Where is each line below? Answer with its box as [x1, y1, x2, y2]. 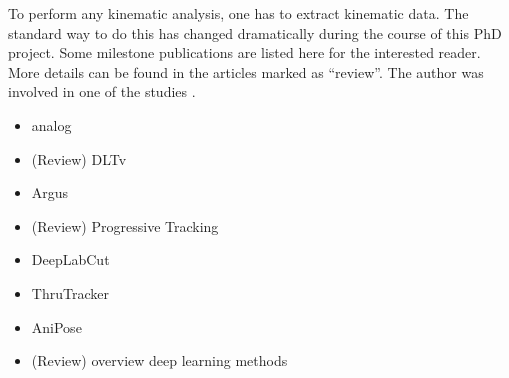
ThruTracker [31, 282, 109, 303]
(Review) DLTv [31, 148, 127, 169]
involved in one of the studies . [8, 81, 196, 102]
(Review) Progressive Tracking [31, 215, 219, 236]
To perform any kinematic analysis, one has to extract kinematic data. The [8, 3, 469, 23]
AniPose [31, 316, 82, 337]
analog [31, 114, 72, 135]
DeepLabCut [31, 249, 110, 270]
